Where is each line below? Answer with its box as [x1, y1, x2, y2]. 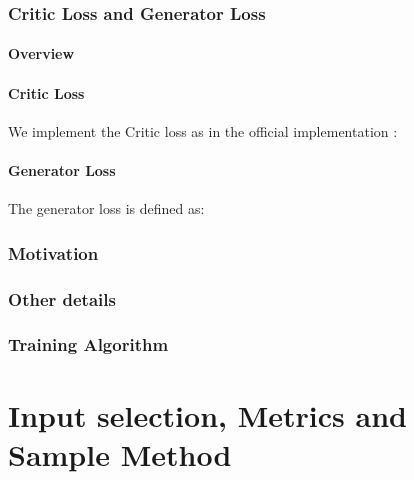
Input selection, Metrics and [8, 394, 407, 435]
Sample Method [8, 433, 232, 474]
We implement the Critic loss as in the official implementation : [8, 120, 398, 141]
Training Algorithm [8, 332, 169, 357]
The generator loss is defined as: [8, 198, 205, 219]
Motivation [8, 240, 99, 265]
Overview [8, 43, 75, 64]
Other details [8, 286, 116, 311]
